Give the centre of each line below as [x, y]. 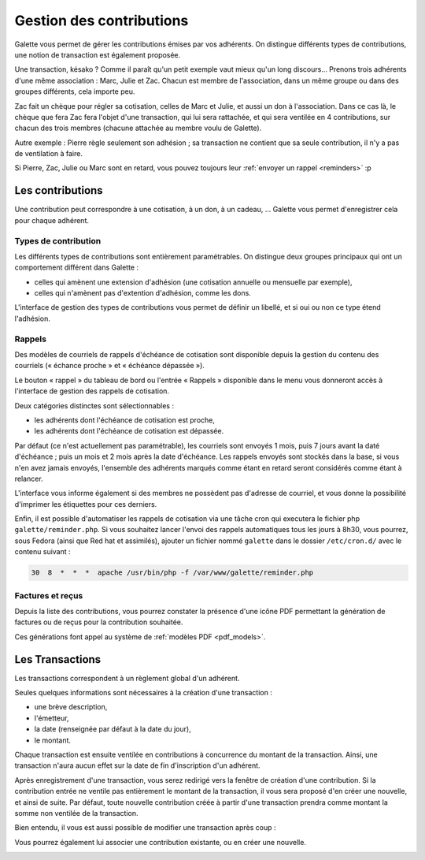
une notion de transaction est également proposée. [98, 54]
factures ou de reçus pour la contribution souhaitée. [99, 622]
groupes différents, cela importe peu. [75, 91]
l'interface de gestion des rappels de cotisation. [92, 391]
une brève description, [71, 707]
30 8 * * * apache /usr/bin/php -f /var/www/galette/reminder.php [172, 573]
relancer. [29, 478]
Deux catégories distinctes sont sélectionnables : [94, 405]
